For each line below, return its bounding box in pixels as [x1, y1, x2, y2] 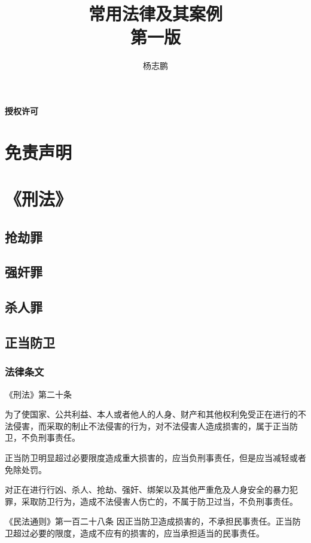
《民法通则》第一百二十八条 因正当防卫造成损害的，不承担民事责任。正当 [5, 515, 292, 527]
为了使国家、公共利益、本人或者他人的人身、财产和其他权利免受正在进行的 [5, 408, 298, 420]
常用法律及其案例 [88, 1, 222, 26]
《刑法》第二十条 [5, 388, 72, 400]
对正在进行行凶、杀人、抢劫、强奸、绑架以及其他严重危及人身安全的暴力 [5, 483, 289, 496]
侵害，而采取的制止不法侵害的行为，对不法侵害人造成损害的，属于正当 [13, 419, 289, 432]
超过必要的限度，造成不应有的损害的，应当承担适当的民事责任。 [13, 526, 264, 539]
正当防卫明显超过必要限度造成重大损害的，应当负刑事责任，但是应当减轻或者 [5, 451, 306, 463]
